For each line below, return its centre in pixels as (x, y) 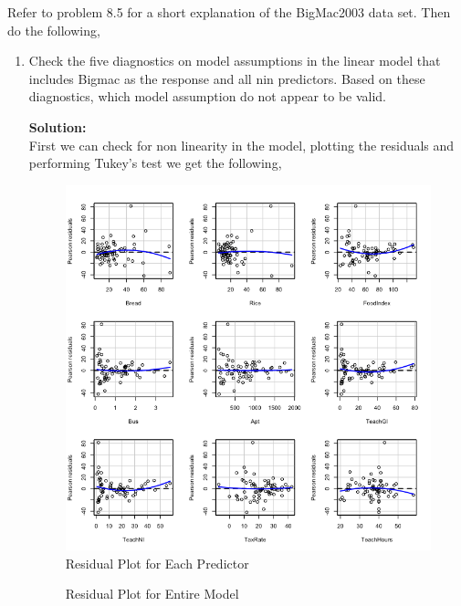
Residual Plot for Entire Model (152, 594)
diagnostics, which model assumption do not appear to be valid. (207, 96)
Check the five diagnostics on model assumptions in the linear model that (235, 61)
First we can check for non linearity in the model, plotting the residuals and (241, 145)
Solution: (58, 126)
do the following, (54, 30)
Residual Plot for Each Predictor (157, 563)
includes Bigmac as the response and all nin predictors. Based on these (227, 78)
